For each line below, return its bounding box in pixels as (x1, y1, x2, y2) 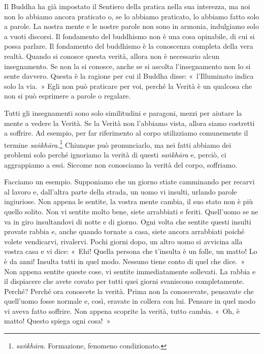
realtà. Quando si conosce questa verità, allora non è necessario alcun (4, 50, 220, 61)
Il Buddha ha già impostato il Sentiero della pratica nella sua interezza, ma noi (4, 1, 250, 11)
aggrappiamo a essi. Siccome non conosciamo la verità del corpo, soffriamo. (4, 159, 238, 170)
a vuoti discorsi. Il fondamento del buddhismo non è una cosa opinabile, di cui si (4, 30, 255, 41)
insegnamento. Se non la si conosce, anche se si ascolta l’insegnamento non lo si (4, 60, 251, 71)
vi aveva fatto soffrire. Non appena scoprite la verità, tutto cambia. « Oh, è (4, 305, 240, 316)
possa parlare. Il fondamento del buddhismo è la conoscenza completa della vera (4, 41, 253, 51)
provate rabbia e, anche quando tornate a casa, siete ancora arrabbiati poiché (4, 226, 245, 237)
